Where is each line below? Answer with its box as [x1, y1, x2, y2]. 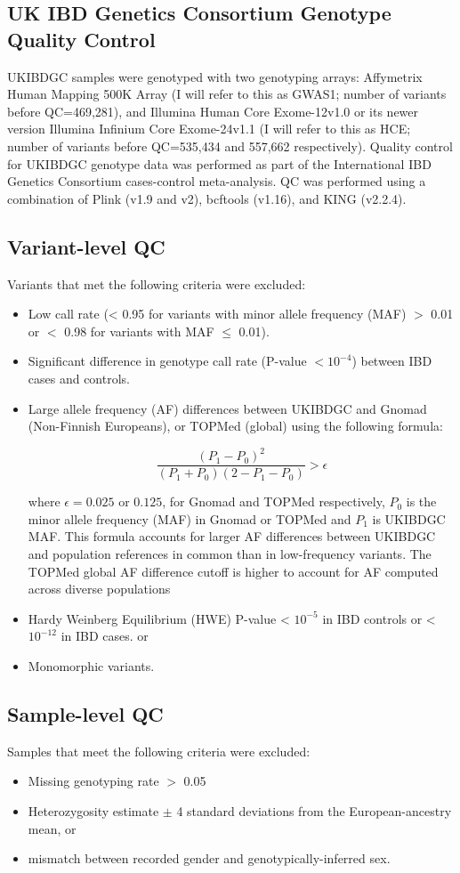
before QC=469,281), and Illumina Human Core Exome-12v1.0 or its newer [7, 101, 419, 120]
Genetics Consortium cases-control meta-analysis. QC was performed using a [7, 172, 426, 190]
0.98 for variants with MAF [64, 321, 214, 340]
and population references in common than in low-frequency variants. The [28, 545, 432, 563]
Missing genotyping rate [28, 772, 159, 790]
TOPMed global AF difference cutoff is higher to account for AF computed [28, 562, 439, 580]
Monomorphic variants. [28, 657, 155, 675]
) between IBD [351, 352, 432, 370]
